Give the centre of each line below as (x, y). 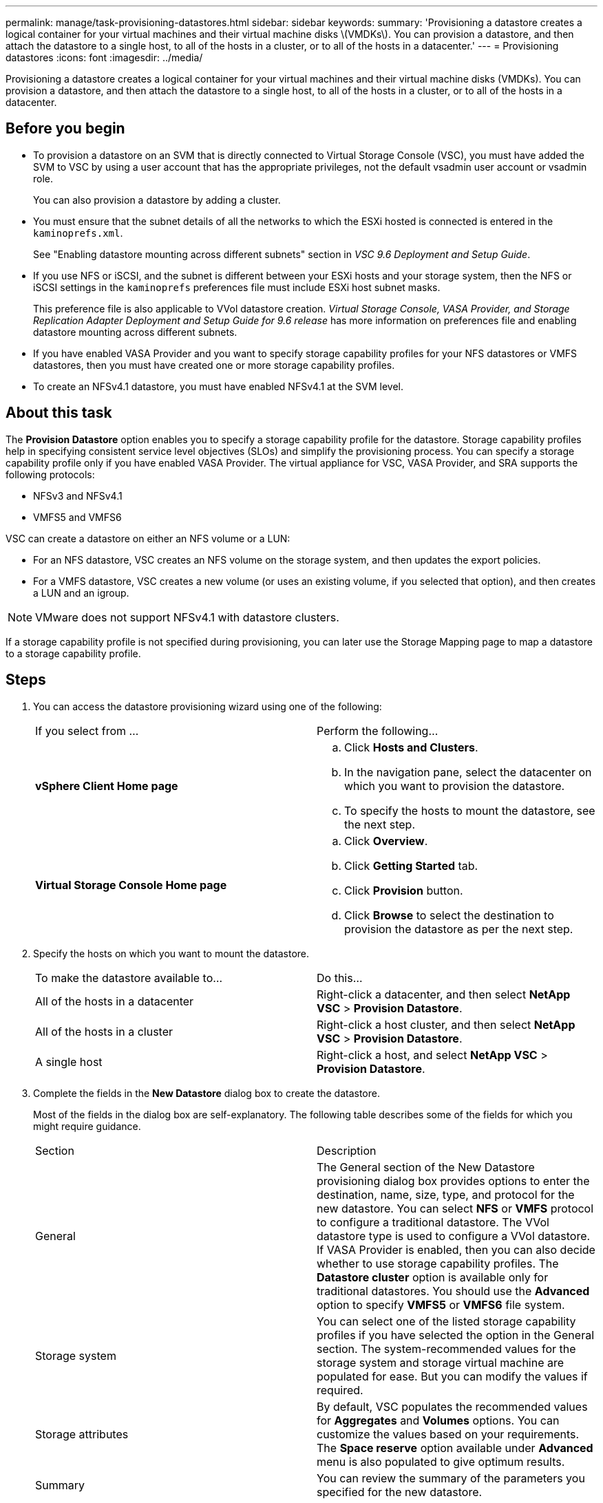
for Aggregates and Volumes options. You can (438, 1420)
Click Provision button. (404, 890)
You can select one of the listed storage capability (446, 1321)
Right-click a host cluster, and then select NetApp (446, 1024)
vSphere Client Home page (107, 786)
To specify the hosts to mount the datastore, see (470, 810)
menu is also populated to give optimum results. (441, 1461)
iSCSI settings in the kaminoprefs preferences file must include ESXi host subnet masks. (237, 287)
